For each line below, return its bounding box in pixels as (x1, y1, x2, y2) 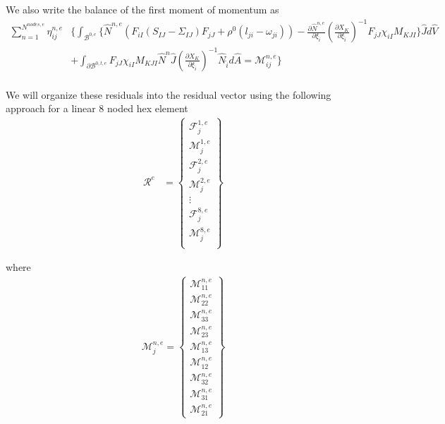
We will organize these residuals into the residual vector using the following (6, 87, 331, 102)
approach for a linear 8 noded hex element (6, 101, 188, 116)
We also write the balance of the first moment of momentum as (6, 2, 279, 16)
